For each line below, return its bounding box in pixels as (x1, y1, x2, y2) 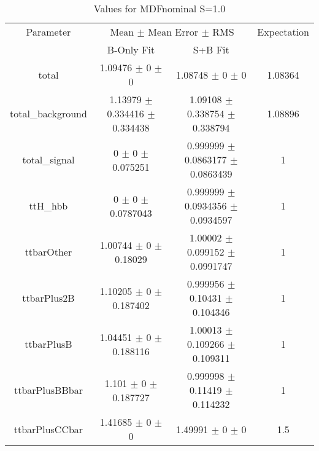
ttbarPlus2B (22, 291, 75, 305)
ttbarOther (25, 245, 72, 259)
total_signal (22, 152, 75, 167)
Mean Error (148, 25, 199, 39)
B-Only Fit (107, 42, 155, 57)
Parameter (26, 25, 71, 39)
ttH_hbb (29, 198, 68, 213)
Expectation (257, 25, 309, 39)
